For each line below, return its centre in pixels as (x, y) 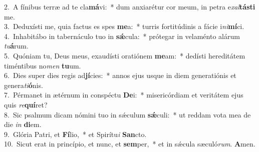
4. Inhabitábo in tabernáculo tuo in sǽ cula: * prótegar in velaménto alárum (122, 36)
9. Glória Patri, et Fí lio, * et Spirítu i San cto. (75, 134)
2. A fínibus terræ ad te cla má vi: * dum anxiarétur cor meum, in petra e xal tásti (130, 6)
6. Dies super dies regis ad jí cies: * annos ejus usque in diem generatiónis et (120, 75)
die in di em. (23, 124)
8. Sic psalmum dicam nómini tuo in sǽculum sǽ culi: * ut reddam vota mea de (127, 114)
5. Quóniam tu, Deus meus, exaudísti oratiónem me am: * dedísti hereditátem (125, 55)
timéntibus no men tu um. (43, 65)
